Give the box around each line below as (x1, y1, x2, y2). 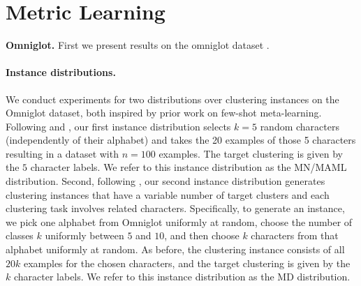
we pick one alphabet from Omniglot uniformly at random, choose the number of (6, 214, 353, 229)
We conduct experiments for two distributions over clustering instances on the (6, 91, 339, 106)
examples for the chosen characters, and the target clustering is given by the (23, 255, 351, 270)
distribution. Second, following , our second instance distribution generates (6, 174, 325, 188)
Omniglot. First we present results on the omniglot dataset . (6, 38, 270, 52)
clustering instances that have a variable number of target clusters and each (6, 187, 330, 202)
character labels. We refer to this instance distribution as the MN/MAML (30, 160, 347, 174)
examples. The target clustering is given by (159, 146, 343, 160)
